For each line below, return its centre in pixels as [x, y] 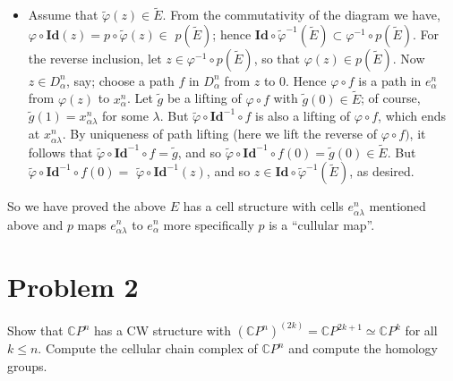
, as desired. [382, 171]
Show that [35, 330]
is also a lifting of [303, 116]
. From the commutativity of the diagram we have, [301, 15]
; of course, [391, 98]
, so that [277, 58]
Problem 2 [73, 286]
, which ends [412, 116]
